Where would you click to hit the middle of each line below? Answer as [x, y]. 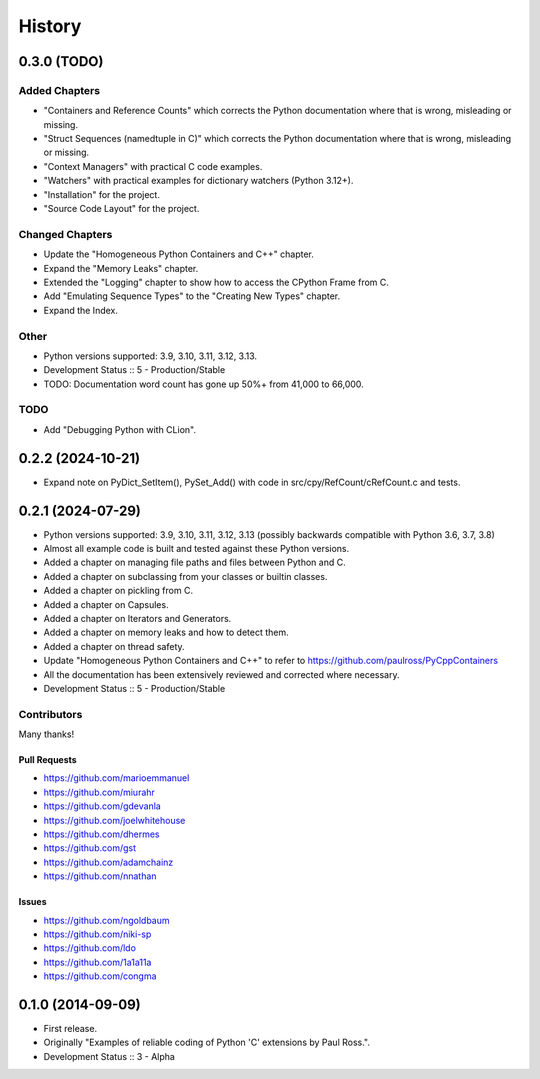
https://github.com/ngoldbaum [106, 920]
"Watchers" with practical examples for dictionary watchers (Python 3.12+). [198, 181]
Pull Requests [47, 760]
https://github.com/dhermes [101, 834]
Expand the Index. [81, 310]
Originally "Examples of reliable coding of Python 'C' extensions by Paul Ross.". [206, 1042]
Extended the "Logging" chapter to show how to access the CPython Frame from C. [216, 282]
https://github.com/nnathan [100, 876]
